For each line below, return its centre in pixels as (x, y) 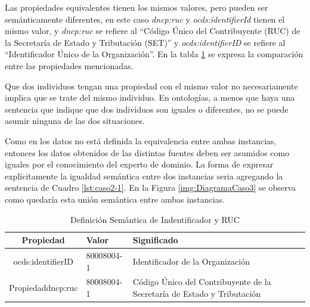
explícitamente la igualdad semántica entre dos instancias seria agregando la (144, 176)
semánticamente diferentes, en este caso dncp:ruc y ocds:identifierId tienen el (145, 19)
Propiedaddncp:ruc (44, 288)
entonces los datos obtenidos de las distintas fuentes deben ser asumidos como (147, 152)
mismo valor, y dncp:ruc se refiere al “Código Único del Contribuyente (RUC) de (153, 31)
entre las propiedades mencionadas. (69, 65)
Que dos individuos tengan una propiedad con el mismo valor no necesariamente (151, 86)
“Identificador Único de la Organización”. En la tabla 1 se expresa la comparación (154, 54)
